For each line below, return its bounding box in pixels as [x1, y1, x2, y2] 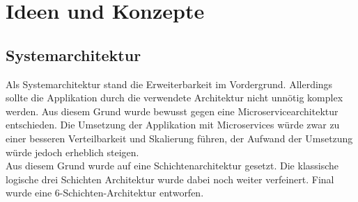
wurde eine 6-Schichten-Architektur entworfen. [6, 185, 204, 200]
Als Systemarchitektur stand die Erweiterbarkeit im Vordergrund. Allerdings [6, 76, 333, 91]
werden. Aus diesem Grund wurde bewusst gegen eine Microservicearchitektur [6, 103, 338, 118]
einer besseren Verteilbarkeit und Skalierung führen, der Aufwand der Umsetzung [6, 131, 353, 145]
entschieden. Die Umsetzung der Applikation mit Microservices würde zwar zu [6, 117, 340, 132]
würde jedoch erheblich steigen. [6, 144, 139, 159]
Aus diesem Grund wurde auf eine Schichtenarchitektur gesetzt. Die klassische [6, 158, 339, 173]
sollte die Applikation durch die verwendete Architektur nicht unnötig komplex [6, 90, 343, 105]
